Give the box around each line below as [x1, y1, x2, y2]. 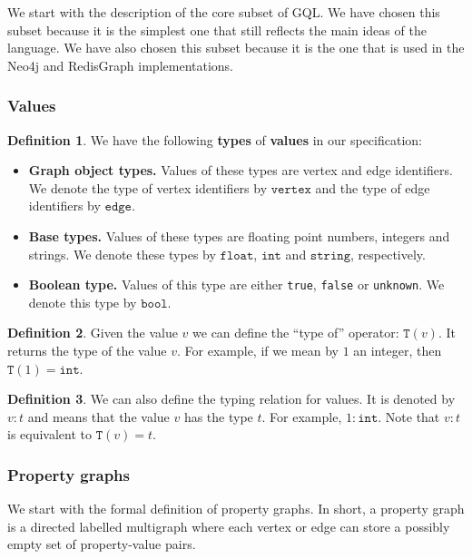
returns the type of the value [7, 341, 167, 359]
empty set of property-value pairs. [7, 534, 196, 554]
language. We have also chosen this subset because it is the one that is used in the [7, 38, 465, 57]
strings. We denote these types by [28, 244, 216, 263]
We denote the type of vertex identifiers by [28, 178, 268, 197]
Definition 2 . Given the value [7, 323, 178, 342]
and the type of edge [315, 178, 430, 197]
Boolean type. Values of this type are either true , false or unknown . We [28, 275, 445, 294]
